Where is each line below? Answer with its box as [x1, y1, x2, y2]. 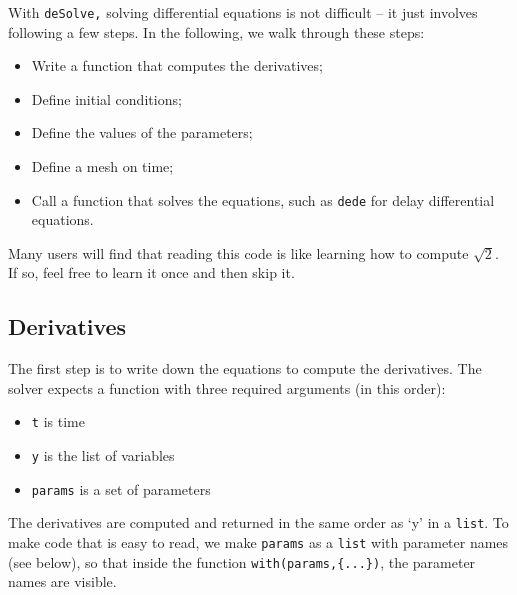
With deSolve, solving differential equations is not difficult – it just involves [8, 2, 478, 22]
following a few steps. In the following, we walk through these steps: [8, 21, 425, 42]
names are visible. [8, 571, 117, 592]
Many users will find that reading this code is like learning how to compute [8, 242, 469, 263]
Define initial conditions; [31, 88, 182, 109]
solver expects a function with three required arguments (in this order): [8, 377, 446, 398]
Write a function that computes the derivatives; [31, 55, 323, 76]
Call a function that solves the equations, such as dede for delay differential [31, 189, 495, 210]
